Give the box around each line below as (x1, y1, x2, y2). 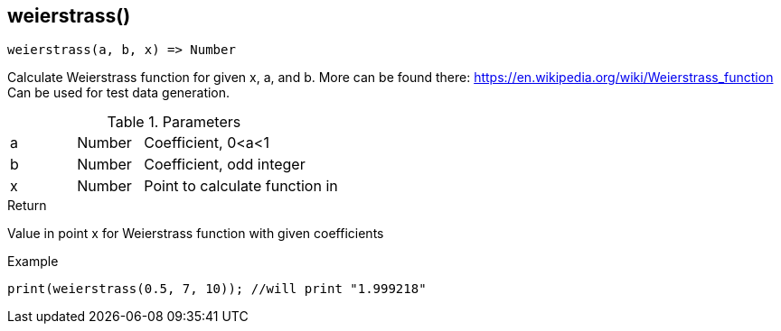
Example (7, 253, 59, 270)
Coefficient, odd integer (144, 155, 306, 174)
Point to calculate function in (144, 177, 338, 196)
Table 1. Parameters (107, 113, 241, 132)
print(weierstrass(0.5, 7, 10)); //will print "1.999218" (7, 281, 427, 297)
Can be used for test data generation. (7, 85, 231, 101)
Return (7, 198, 47, 214)
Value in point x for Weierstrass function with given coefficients (7, 225, 384, 242)
